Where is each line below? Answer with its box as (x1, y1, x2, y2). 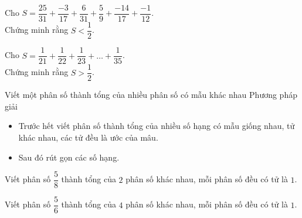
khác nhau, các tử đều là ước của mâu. (18, 131, 158, 144)
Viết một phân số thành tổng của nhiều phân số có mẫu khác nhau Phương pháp (5, 88, 297, 101)
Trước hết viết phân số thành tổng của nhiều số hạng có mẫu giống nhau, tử (18, 120, 295, 132)
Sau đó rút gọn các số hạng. (18, 151, 120, 163)
